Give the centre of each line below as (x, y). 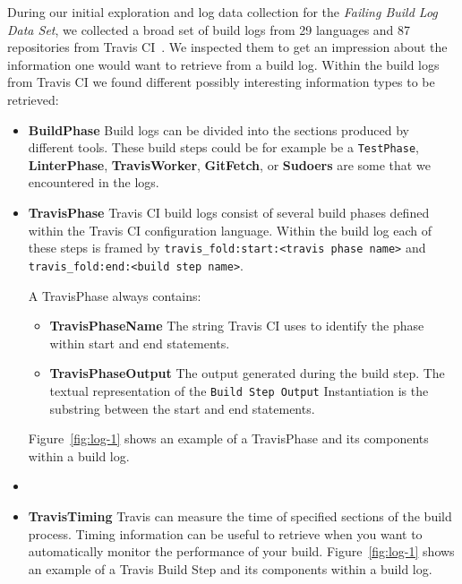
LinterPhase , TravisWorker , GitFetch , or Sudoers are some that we (229, 164)
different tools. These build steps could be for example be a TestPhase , (224, 147)
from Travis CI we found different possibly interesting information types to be (221, 82)
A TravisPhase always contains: (115, 295)
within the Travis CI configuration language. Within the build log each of (230, 230)
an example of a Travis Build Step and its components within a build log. (230, 568)
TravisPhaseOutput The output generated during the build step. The (247, 373)
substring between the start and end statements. (182, 408)
